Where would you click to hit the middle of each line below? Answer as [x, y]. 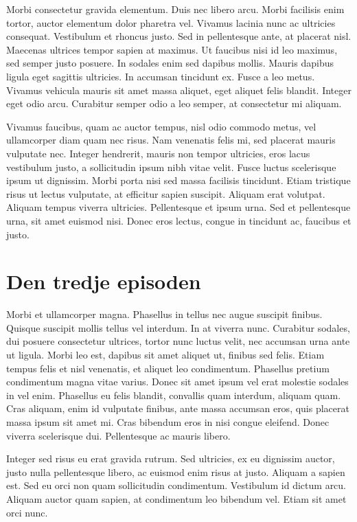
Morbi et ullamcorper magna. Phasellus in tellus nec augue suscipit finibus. [164, 314]
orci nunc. [27, 512]
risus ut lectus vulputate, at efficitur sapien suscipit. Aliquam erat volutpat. [166, 193]
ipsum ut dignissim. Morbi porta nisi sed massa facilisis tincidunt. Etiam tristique [178, 180]
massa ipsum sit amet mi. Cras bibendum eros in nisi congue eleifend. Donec [168, 421]
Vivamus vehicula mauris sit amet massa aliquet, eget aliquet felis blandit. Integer [179, 90]
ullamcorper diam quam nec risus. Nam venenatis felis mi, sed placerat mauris [171, 140]
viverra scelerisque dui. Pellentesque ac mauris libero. [118, 435]
